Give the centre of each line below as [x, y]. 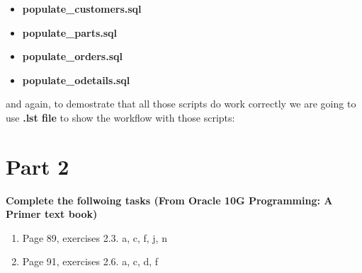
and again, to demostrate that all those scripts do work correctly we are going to [181, 104]
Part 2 [38, 166]
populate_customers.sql [82, 8]
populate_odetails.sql [76, 80]
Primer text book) [52, 214]
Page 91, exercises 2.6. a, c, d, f [90, 261]
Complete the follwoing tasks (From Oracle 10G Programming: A [169, 200]
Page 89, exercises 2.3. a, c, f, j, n [95, 237]
